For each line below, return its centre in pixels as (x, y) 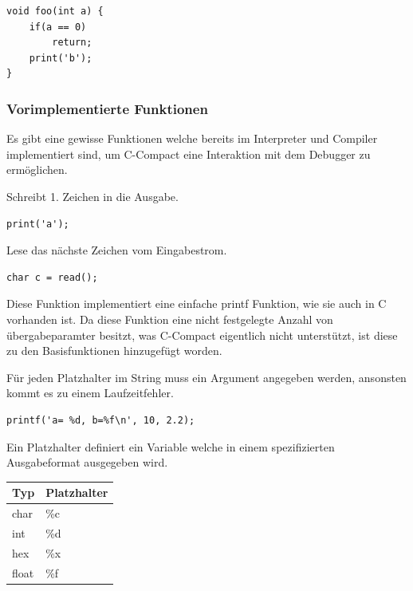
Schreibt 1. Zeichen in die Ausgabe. (92, 196)
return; (72, 43)
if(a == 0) (58, 27)
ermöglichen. (37, 169)
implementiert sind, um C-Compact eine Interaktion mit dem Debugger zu (189, 154)
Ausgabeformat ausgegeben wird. (87, 462)
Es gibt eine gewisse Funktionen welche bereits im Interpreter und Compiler (192, 138)
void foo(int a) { (55, 11)
